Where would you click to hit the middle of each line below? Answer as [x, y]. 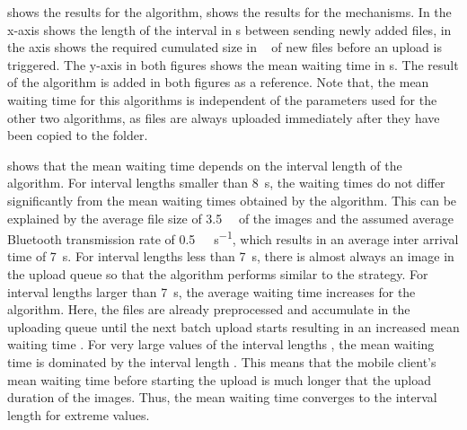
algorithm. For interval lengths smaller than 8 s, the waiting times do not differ [226, 183]
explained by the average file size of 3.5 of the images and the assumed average [230, 218]
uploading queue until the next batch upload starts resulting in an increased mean [233, 326]
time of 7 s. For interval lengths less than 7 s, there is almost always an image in [231, 256]
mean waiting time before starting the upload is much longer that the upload [220, 379]
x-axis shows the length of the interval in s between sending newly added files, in [229, 29]
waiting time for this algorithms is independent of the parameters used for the [222, 99]
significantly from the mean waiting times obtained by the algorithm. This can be [232, 200]
